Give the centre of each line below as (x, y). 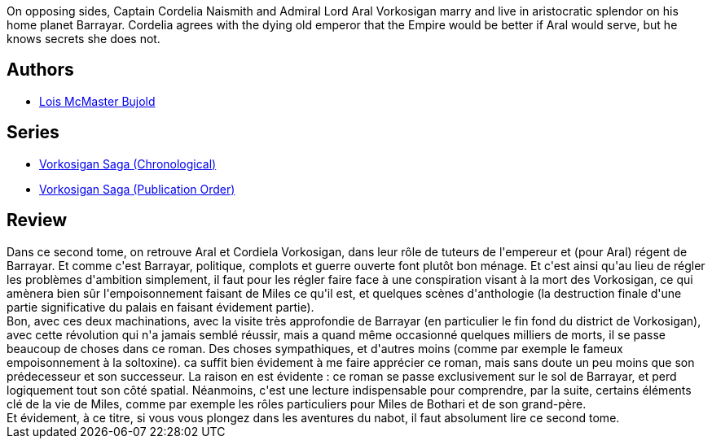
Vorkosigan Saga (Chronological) (128, 164)
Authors (40, 70)
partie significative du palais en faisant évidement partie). (160, 307)
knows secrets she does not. (84, 39)
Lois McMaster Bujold (97, 101)
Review (37, 220)
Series (33, 133)
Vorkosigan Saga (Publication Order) (137, 189)
